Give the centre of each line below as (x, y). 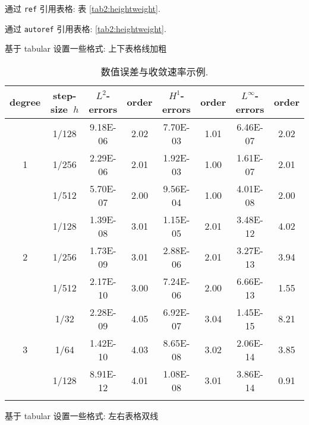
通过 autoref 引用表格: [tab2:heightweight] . (86, 28)
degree (25, 102)
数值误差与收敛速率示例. (154, 71)
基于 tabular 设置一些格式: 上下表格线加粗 (86, 48)
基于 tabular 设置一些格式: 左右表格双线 (82, 415)
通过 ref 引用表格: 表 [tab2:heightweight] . (83, 8)
